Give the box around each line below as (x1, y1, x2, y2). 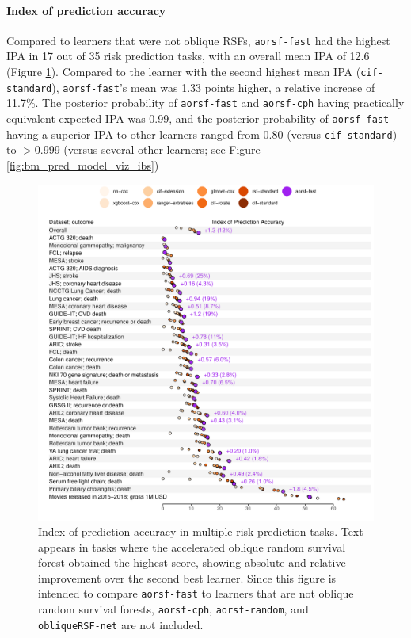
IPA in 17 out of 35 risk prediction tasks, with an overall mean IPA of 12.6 (6, 48, 370, 64)
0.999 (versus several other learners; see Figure (34, 141, 261, 158)
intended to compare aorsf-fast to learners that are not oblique (38, 585, 354, 602)
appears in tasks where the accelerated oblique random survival (38, 538, 346, 555)
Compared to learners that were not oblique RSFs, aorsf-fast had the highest (6, 32, 390, 48)
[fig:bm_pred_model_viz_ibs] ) (6, 156, 159, 173)
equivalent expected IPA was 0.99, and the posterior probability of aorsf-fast (6, 110, 390, 127)
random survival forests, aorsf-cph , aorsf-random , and (38, 601, 309, 617)
